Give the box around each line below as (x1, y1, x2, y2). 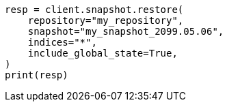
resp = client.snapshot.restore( (5, 4, 184, 15)
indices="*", (27, 37, 97, 48)
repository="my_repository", (27, 15, 184, 26)
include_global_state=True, (27, 48, 178, 59)
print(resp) (5, 70, 68, 80)
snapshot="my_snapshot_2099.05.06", (27, 26, 224, 37)
